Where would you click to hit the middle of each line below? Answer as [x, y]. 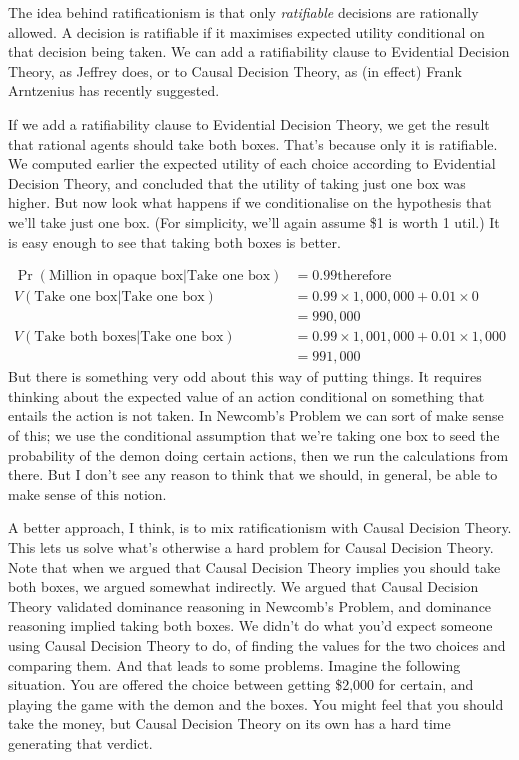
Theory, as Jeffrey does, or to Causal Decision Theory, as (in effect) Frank [235, 70]
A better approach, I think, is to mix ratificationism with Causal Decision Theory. [260, 527]
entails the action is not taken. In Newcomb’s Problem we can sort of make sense [256, 415]
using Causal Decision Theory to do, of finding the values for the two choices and [257, 645]
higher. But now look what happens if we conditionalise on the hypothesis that [250, 202]
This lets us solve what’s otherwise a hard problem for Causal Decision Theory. [251, 547]
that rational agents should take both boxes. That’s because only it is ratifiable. [253, 143]
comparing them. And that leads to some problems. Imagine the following [234, 664]
